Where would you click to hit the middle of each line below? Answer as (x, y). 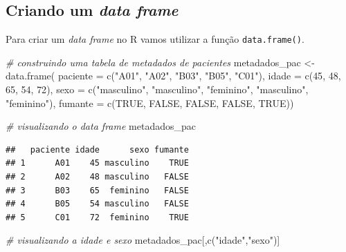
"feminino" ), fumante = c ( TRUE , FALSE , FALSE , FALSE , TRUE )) (150, 103)
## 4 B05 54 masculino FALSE (97, 204)
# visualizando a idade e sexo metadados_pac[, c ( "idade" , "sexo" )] (143, 240)
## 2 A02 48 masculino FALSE (97, 177)
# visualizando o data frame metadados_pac (101, 126)
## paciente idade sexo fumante (97, 149)
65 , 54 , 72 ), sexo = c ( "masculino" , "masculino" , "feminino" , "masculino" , (157, 89)
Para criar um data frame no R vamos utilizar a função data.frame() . (155, 39)
